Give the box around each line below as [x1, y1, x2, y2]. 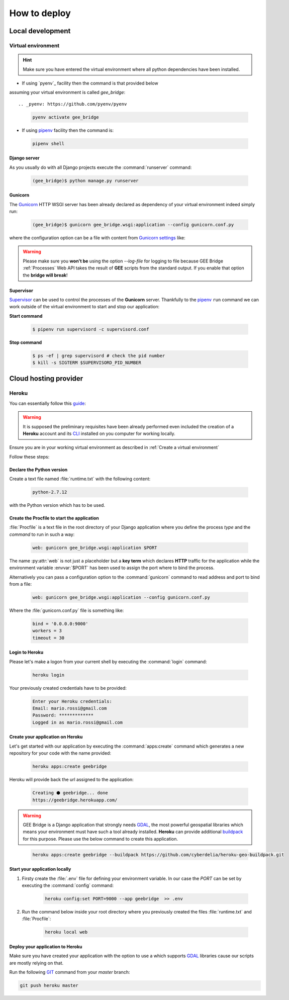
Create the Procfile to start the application [9, 515, 99, 521]
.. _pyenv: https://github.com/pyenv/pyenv [18, 101, 127, 107]
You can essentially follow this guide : [9, 400, 86, 406]
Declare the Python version [9, 467, 68, 473]
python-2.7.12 [32, 489, 67, 495]
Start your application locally [9, 866, 71, 872]
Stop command [9, 339, 42, 345]
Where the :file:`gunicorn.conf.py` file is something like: [9, 607, 124, 613]
